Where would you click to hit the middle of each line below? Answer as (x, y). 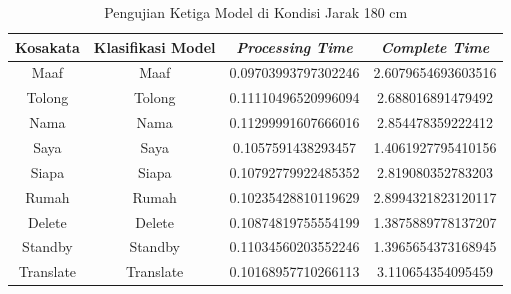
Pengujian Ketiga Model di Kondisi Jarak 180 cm (256, 12)
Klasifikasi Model (154, 46)
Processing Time (294, 46)
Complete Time (435, 46)
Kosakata (47, 46)
